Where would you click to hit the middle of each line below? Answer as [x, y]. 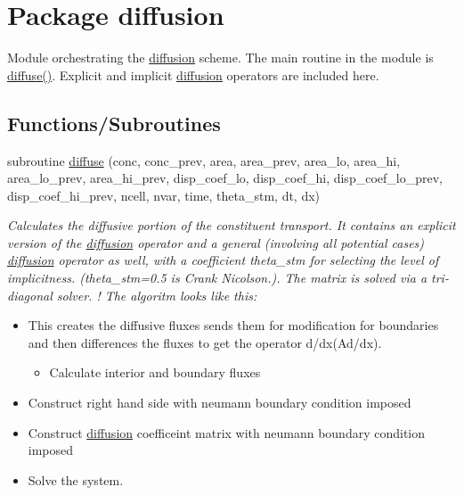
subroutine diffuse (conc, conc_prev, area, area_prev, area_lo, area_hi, [204, 160]
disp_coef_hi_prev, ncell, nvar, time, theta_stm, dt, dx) [164, 195]
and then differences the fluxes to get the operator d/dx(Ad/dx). [205, 342]
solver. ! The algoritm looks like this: [157, 295]
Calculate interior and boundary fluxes [155, 372]
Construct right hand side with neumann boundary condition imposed [220, 403]
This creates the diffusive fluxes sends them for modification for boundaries [233, 325]
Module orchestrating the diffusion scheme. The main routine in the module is [220, 58]
